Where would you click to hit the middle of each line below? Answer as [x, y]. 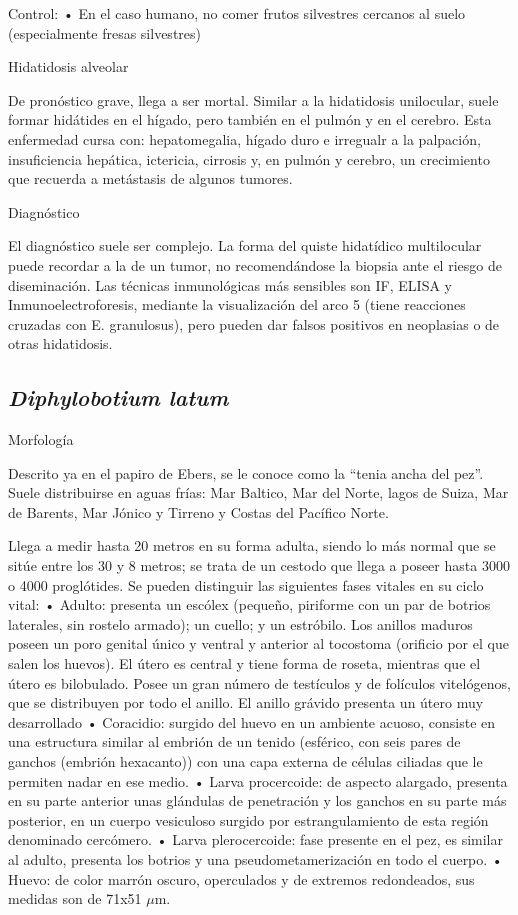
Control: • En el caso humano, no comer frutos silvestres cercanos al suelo [237, 13]
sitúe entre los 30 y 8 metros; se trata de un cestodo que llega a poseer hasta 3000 [259, 565]
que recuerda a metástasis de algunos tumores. [150, 178]
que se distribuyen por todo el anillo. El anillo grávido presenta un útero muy [246, 702]
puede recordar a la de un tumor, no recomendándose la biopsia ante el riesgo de [255, 264]
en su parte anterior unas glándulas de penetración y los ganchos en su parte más [257, 800]
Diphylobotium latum [118, 397]
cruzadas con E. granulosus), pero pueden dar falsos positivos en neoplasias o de [254, 323]
